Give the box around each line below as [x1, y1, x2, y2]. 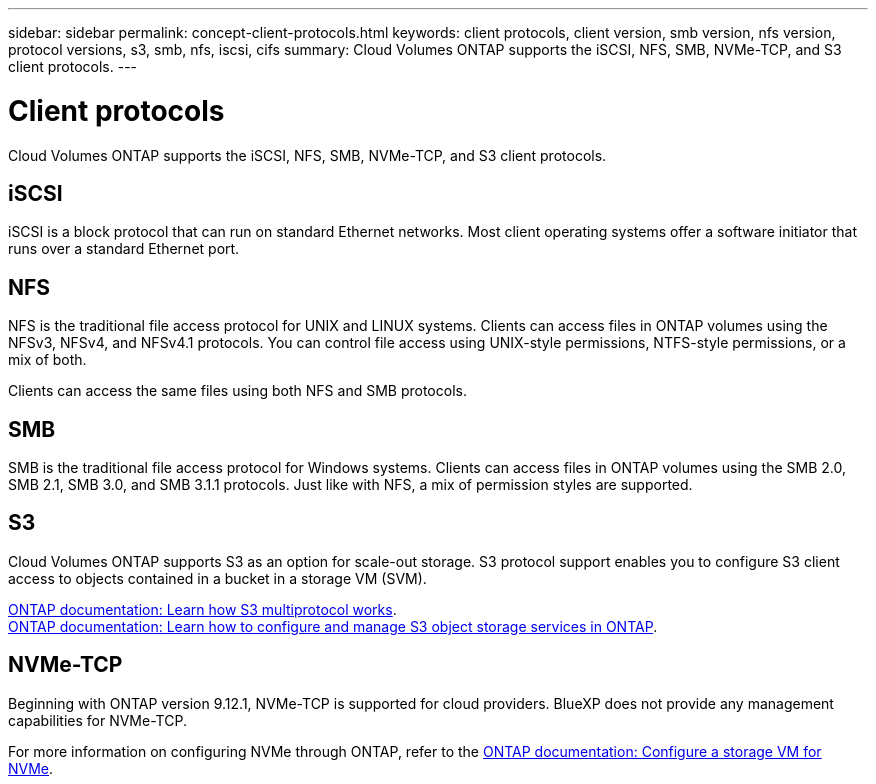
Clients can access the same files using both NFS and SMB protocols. [8, 382, 467, 400]
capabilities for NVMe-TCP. [8, 711, 187, 729]
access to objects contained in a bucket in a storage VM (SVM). [8, 569, 427, 587]
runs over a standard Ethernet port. [8, 240, 240, 258]
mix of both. [8, 351, 87, 369]
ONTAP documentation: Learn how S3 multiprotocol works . [8, 600, 397, 618]
